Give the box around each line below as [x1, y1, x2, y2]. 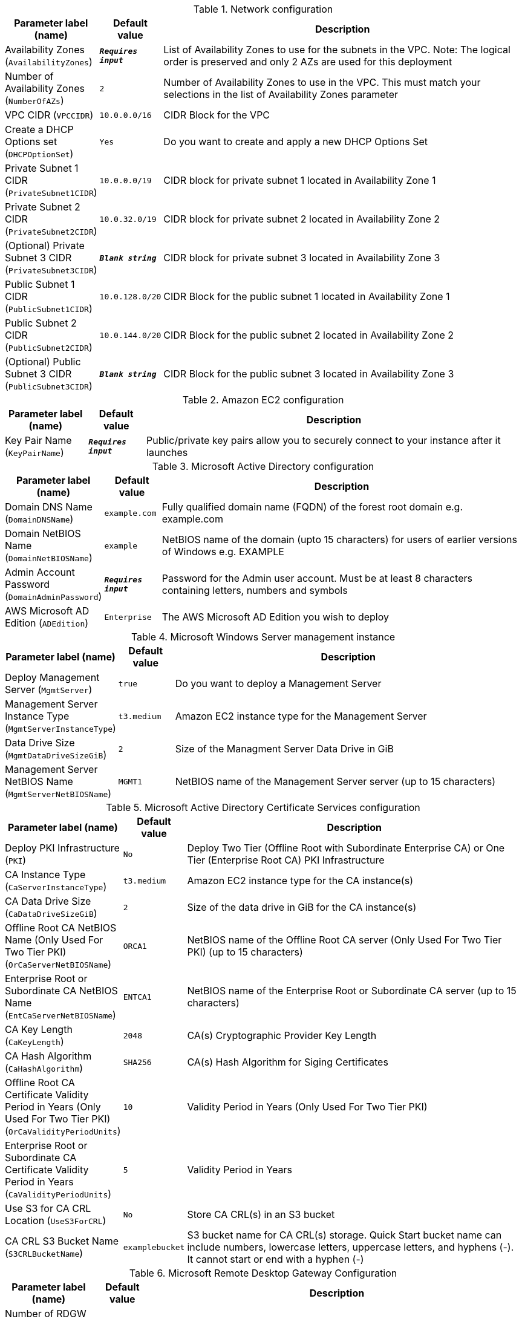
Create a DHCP [5, 123, 74, 135]
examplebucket [123, 1242, 185, 1252]
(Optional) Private [5, 239, 85, 252]
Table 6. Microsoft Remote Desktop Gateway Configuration [129, 1267, 397, 1279]
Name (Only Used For [5, 934, 103, 946]
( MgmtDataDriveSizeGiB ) [5, 749, 107, 761]
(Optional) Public [5, 356, 81, 368]
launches [146, 446, 188, 458]
